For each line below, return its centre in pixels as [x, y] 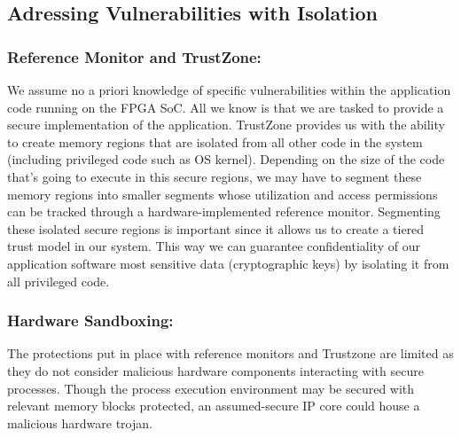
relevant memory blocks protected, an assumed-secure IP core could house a [214, 406]
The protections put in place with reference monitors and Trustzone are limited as [230, 353]
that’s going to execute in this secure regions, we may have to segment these [215, 176]
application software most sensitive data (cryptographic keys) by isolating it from [228, 263]
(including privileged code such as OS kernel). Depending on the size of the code [226, 159]
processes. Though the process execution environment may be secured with [211, 388]
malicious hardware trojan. [80, 422]
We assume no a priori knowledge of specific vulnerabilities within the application [229, 90]
